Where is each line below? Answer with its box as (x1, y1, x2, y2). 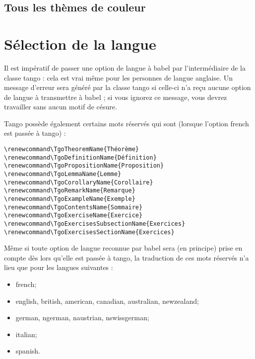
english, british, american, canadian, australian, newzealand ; (15, 295, 199, 306)
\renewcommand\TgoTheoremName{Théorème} (4, 146, 139, 153)
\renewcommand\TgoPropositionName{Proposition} (4, 162, 164, 170)
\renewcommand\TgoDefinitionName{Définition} (4, 154, 157, 161)
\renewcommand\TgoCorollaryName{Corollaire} (4, 179, 153, 186)
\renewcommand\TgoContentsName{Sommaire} (4, 203, 143, 211)
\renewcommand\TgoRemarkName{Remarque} (4, 187, 135, 194)
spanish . (15, 346, 40, 356)
